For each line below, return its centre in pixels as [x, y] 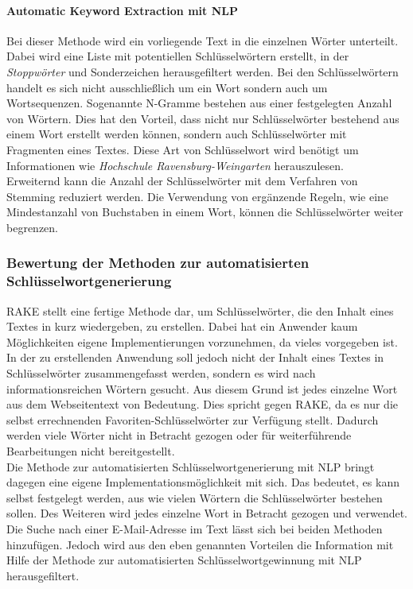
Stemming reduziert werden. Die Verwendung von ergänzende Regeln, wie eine [198, 196]
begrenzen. [32, 227]
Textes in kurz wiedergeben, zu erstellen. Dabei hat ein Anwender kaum [182, 326]
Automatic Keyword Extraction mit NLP [122, 10]
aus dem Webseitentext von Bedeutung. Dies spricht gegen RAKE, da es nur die [202, 404]
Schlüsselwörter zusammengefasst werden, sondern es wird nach [161, 373]
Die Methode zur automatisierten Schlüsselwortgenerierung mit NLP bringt [191, 466]
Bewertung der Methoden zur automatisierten [158, 263]
